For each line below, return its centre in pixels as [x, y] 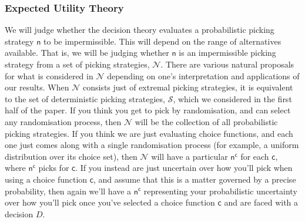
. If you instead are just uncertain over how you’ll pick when [184, 168]
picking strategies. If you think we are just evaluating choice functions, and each [149, 133]
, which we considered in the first [232, 98]
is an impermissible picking [227, 53]
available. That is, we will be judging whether [87, 53]
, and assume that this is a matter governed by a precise [195, 179]
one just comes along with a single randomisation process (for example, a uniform [152, 145]
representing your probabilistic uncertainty [220, 191]
